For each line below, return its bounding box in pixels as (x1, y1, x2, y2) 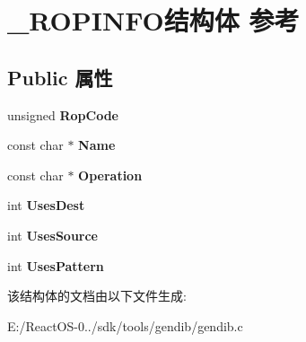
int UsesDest (7, 196, 85, 215)
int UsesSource (7, 225, 98, 244)
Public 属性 (7, 63, 113, 91)
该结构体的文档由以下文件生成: (7, 286, 187, 305)
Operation (78, 165, 143, 184)
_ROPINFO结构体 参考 (7, 2, 300, 39)
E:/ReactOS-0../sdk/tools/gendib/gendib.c (7, 316, 243, 335)
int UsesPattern (7, 256, 104, 275)
